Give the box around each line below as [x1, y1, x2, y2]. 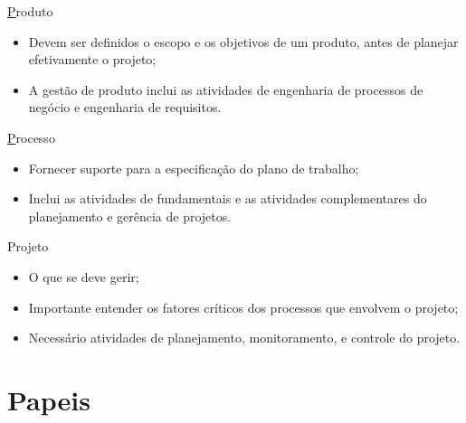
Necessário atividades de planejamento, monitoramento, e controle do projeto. [28, 328, 461, 347]
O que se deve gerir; [28, 267, 139, 286]
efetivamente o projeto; [28, 50, 157, 69]
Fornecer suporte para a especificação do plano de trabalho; [28, 158, 359, 177]
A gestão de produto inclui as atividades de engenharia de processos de [28, 80, 423, 99]
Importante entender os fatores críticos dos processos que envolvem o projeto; [28, 297, 459, 316]
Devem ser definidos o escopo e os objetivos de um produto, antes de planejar [28, 32, 459, 51]
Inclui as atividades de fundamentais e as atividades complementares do [28, 189, 427, 208]
